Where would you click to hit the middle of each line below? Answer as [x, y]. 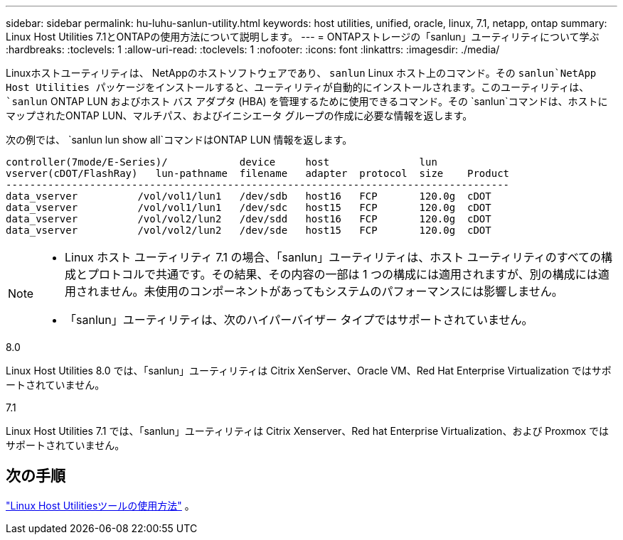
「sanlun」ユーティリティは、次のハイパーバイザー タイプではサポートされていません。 [299, 320]
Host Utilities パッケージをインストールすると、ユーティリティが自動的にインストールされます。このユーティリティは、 [298, 87]
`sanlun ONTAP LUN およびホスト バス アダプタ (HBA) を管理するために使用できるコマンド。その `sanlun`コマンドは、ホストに [307, 101]
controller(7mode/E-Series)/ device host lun [222, 162]
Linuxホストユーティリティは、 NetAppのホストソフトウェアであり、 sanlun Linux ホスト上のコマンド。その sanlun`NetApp [301, 73]
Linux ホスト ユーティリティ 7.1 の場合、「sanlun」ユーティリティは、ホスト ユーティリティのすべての [333, 257]
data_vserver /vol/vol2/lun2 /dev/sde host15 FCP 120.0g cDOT [249, 230]
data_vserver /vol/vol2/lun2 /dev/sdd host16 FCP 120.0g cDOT [249, 219]
